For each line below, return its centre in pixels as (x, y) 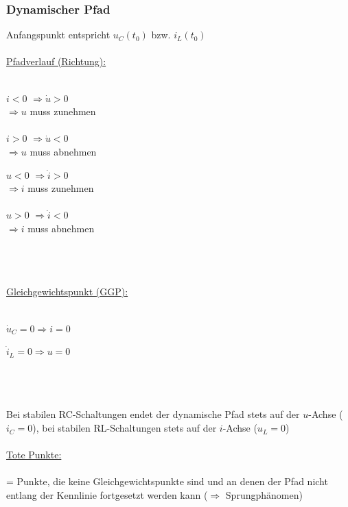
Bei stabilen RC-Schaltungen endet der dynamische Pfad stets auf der (153, 414)
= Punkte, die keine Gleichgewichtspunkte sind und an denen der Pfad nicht (167, 481)
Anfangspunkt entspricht (58, 35)
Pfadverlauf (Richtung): (56, 61)
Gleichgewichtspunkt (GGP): (67, 292)
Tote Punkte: (34, 455)
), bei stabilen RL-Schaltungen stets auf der (125, 428)
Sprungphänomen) (264, 495)
